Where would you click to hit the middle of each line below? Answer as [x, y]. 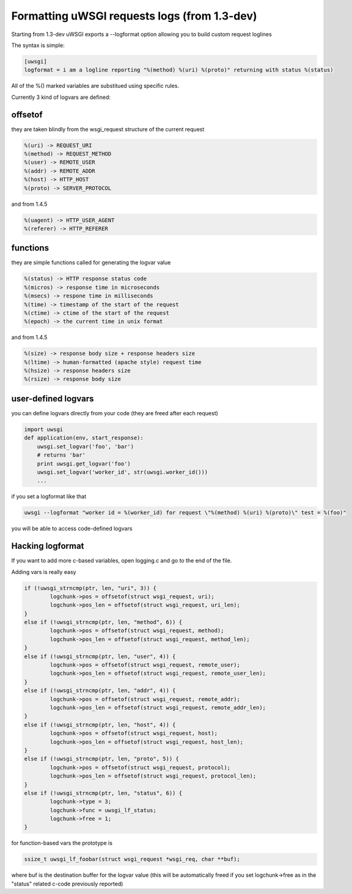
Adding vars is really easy [44, 572]
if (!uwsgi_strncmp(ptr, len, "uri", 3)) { [90, 588]
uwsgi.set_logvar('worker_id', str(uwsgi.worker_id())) [123, 472]
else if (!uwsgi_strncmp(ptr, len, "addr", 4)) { [100, 691]
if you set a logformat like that [49, 496]
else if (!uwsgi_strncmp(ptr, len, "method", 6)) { [103, 622]
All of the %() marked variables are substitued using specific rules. [95, 86]
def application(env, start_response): [84, 438]
